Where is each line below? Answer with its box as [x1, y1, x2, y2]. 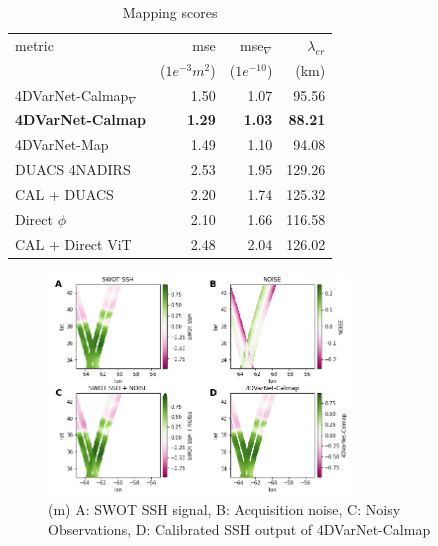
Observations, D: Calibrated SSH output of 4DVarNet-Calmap [48, 518, 431, 539]
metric [15, 34, 54, 55]
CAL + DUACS [15, 183, 114, 204]
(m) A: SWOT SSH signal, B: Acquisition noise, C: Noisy [48, 499, 401, 520]
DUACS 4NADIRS [15, 159, 131, 180]
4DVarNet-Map [15, 134, 109, 155]
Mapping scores [122, 2, 218, 22]
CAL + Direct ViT [15, 233, 132, 254]
